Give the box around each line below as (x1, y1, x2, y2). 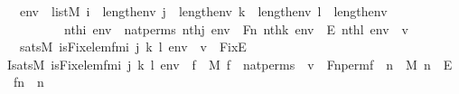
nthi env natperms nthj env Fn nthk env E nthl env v (63, 19, 408, 38)
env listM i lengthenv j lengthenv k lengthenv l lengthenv (19, 2, 388, 20)
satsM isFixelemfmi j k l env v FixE (19, 37, 247, 56)
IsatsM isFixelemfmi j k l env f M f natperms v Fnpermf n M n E (6, 54, 453, 73)
